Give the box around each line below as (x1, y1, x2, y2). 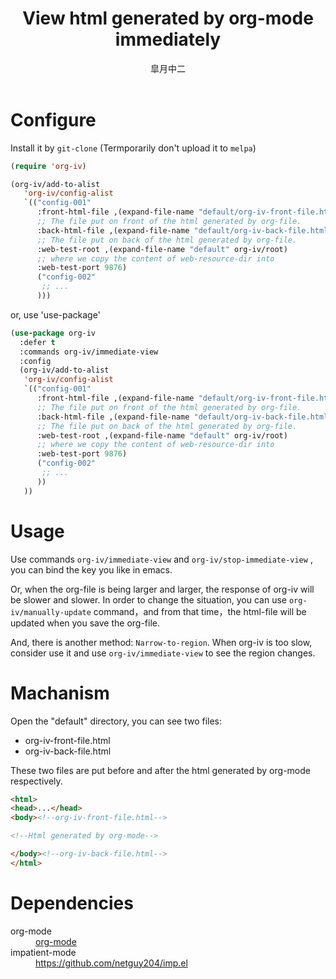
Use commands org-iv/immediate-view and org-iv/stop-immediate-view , (10, 553, 313, 565)
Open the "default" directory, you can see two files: (10, 715, 223, 727)
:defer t (19, 337, 56, 347)
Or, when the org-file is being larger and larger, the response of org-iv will (10, 583, 315, 595)
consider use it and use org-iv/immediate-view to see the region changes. (10, 647, 316, 659)
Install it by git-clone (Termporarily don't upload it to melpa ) (10, 142, 257, 154)
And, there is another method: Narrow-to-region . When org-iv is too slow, (10, 636, 313, 648)
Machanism (10, 682, 110, 704)
